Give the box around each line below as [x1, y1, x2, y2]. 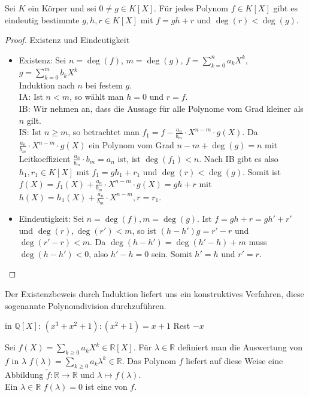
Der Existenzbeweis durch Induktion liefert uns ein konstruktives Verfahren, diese [5, 287, 304, 300]
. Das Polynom [122, 354, 177, 367]
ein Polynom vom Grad [89, 139, 174, 151]
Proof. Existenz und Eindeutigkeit [5, 33, 130, 46]
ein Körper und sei [28, 2, 96, 14]
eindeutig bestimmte [5, 13, 80, 26]
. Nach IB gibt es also [199, 152, 278, 164]
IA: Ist [19, 90, 43, 103]
